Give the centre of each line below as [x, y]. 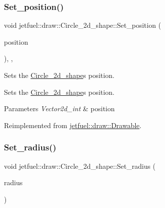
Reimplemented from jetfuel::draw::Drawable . [73, 125]
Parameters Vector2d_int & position [59, 108]
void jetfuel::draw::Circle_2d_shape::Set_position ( [82, 25]
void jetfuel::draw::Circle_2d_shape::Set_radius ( [80, 166]
